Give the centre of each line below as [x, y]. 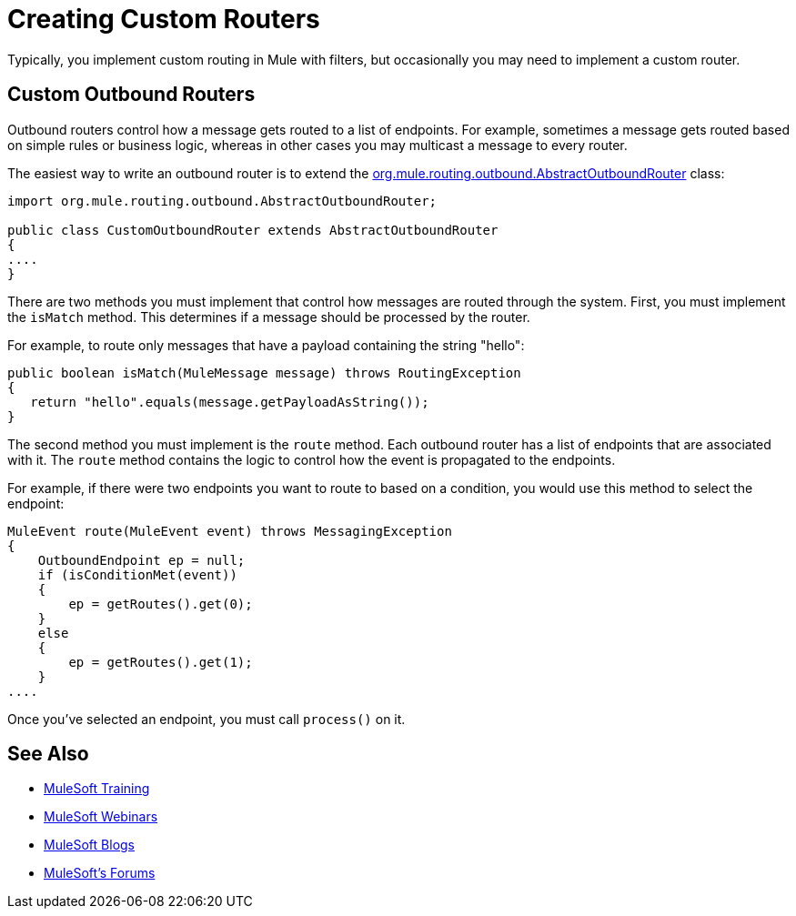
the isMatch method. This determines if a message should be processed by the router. [269, 317]
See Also [48, 754]
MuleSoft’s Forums [100, 873]
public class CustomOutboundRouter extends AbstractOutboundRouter [253, 230]
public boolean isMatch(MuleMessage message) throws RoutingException [264, 372]
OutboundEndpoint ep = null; [141, 560]
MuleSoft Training [97, 789]
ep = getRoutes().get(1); [161, 662]
